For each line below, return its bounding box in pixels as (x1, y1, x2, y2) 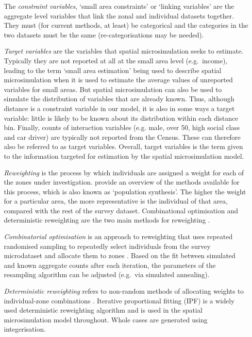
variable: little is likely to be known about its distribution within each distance (4, 112, 238, 123)
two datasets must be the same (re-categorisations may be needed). (4, 29, 204, 39)
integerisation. (4, 324, 46, 334)
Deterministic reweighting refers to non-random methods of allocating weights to (4, 286, 244, 296)
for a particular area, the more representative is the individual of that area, (4, 196, 228, 206)
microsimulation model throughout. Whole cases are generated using (4, 314, 208, 324)
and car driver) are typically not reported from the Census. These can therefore (4, 131, 241, 142)
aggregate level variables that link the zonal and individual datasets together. (4, 10, 234, 20)
